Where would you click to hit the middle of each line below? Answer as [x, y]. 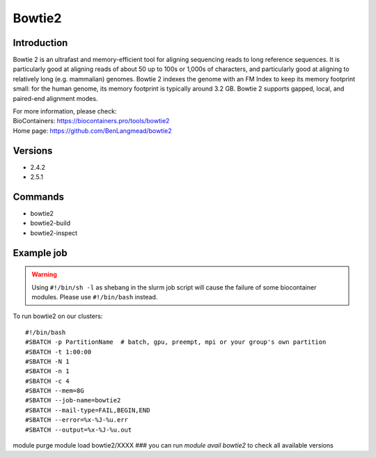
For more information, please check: [65, 111]
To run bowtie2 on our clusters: [58, 316]
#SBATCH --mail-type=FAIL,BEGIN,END [88, 410]
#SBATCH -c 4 [47, 381]
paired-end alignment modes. [55, 98]
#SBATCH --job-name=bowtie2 [73, 401]
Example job [40, 253]
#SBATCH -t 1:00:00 [58, 352]
